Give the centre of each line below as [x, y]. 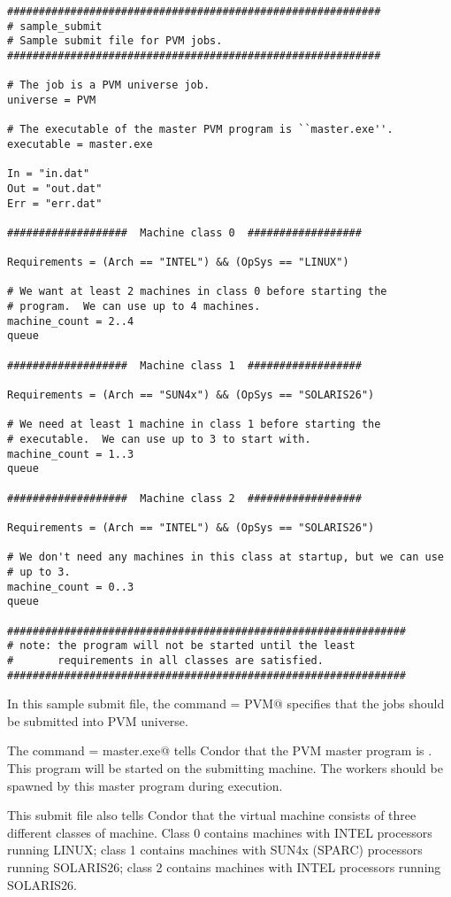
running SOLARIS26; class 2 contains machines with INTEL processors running [224, 866]
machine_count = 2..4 [71, 321]
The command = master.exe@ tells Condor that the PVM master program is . [220, 750]
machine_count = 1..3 [71, 454]
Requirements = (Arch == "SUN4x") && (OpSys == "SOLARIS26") [191, 395]
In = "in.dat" [49, 174]
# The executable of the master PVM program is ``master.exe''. [200, 130]
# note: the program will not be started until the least [181, 646]
